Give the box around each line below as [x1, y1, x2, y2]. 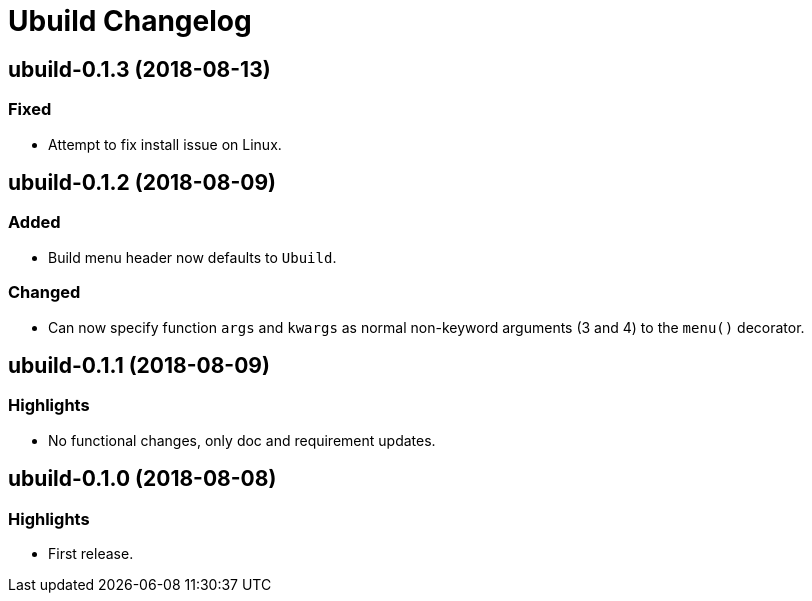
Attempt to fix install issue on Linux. [48, 135, 282, 153]
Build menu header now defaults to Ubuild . [48, 248, 337, 266]
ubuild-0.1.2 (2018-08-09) [8, 169, 276, 195]
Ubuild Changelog [8, 4, 252, 38]
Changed [8, 282, 81, 303]
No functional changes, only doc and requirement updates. [48, 431, 436, 449]
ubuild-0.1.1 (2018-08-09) [8, 352, 270, 378]
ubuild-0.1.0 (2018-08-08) [8, 466, 277, 492]
